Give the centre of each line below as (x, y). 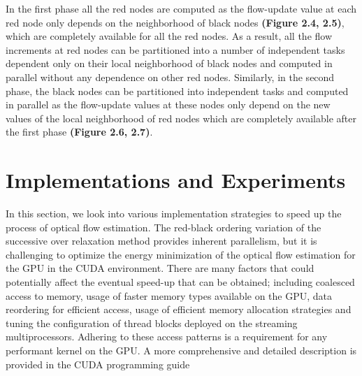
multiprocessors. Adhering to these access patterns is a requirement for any (167, 337)
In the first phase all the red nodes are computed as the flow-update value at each (181, 8)
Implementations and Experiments (176, 180)
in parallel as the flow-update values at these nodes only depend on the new (168, 104)
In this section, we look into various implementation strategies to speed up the (174, 214)
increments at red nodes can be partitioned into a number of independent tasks (175, 49)
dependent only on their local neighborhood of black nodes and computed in (169, 63)
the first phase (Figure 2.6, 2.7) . (79, 132)
